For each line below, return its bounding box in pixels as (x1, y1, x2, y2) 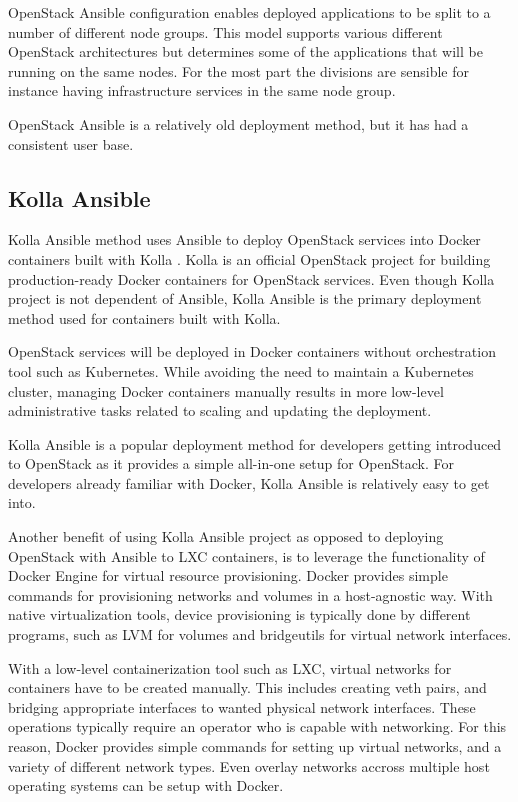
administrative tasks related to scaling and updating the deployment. (8, 400, 432, 421)
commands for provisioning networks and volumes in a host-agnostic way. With (8, 584, 493, 605)
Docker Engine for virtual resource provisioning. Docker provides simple (8, 565, 448, 586)
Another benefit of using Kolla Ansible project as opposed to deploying (8, 526, 444, 547)
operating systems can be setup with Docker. (8, 775, 284, 796)
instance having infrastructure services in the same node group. (8, 80, 396, 101)
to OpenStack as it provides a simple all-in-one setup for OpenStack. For (8, 453, 454, 474)
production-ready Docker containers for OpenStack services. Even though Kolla (8, 268, 495, 289)
